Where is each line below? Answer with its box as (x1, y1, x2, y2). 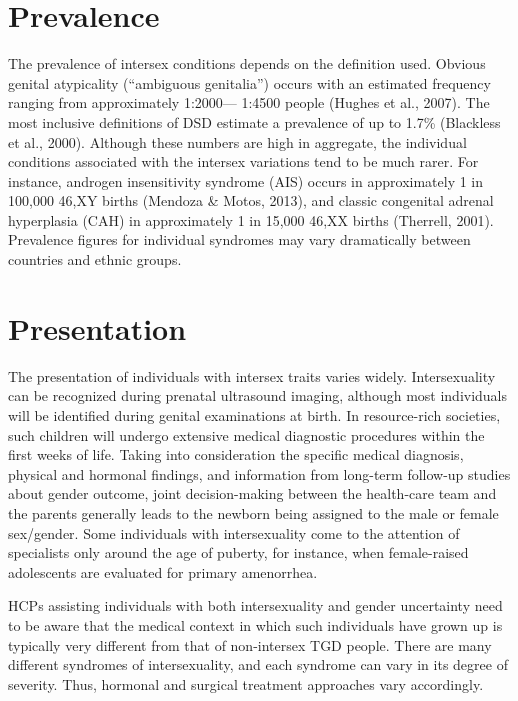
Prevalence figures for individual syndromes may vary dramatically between (8, 229, 471, 250)
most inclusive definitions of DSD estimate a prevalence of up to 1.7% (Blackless (8, 111, 501, 132)
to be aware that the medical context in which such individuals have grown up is (8, 614, 503, 635)
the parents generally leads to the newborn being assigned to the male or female (8, 502, 499, 523)
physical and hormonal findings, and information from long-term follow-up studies (8, 463, 511, 484)
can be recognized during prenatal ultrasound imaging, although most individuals (8, 385, 508, 406)
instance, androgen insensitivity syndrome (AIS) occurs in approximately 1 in (8, 170, 484, 191)
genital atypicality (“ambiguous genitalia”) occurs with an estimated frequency (8, 72, 491, 93)
